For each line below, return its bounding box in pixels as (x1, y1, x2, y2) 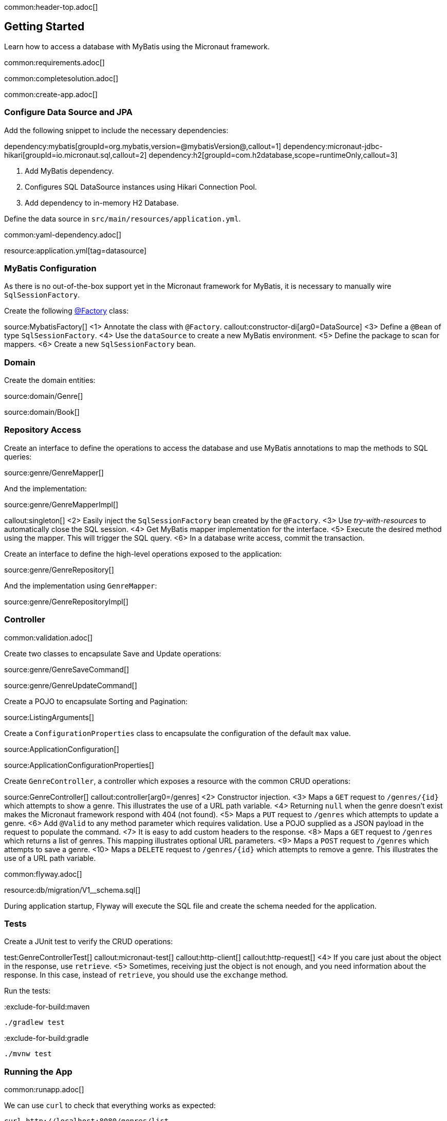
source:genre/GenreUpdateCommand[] (4, 681, 137, 690)
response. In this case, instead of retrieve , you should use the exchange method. (4, 970, 288, 980)
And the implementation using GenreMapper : (4, 581, 157, 590)
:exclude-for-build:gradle (4, 1034, 89, 1043)
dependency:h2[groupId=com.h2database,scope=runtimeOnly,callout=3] (148, 150, 398, 159)
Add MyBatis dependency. (25, 166, 114, 175)
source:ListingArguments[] (4, 712, 95, 722)
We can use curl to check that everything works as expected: (4, 1101, 216, 1110)
